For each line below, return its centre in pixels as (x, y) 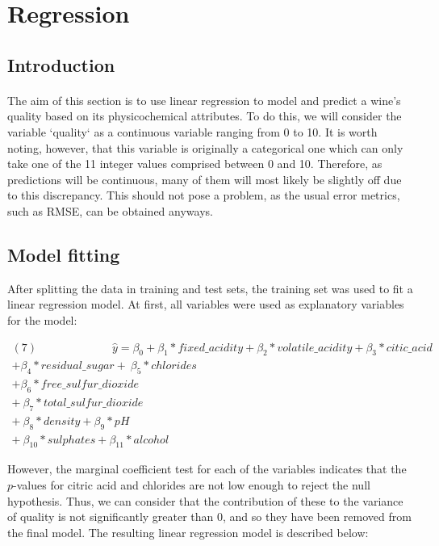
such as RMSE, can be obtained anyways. (110, 210)
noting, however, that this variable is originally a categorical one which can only (205, 147)
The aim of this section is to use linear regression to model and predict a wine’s (204, 100)
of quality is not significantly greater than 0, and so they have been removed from (209, 517)
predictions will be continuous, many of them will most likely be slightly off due (205, 179)
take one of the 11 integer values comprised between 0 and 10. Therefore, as (195, 164)
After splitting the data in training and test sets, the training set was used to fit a (210, 288)
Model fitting (64, 254)
